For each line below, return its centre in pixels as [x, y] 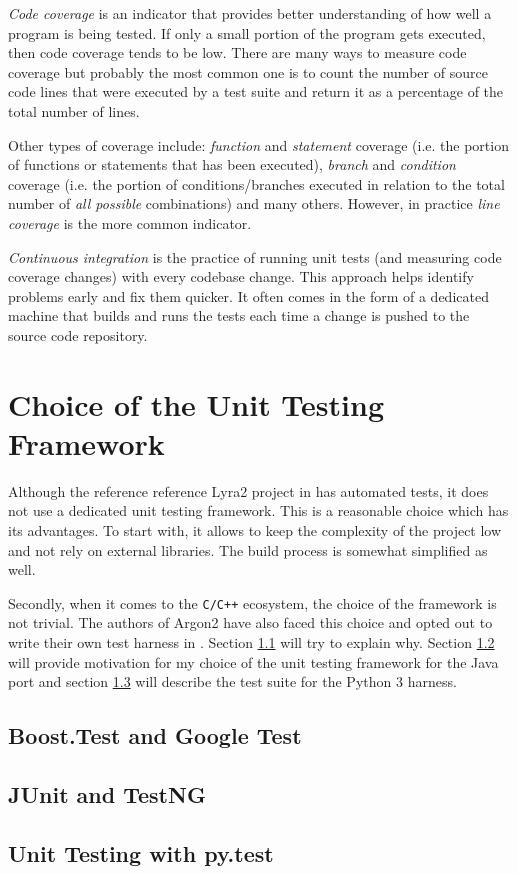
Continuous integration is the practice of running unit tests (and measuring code [255, 256]
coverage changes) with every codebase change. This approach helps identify [241, 276]
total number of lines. [74, 110]
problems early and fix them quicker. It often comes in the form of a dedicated [248, 295]
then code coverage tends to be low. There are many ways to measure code [237, 52]
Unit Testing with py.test [141, 852]
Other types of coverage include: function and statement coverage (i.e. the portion [258, 144]
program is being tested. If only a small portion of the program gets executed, [247, 32]
